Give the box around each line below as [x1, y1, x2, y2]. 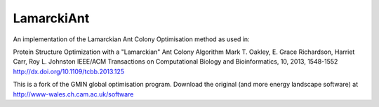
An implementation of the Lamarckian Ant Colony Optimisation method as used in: [13, 35, 250, 43]
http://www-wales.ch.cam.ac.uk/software [13, 90, 134, 98]
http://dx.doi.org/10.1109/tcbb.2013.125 [13, 67, 125, 76]
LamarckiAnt [13, 10, 90, 26]
